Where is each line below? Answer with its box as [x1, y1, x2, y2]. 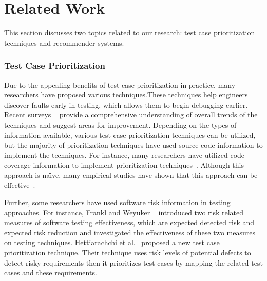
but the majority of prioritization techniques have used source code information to [4, 139, 263, 150]
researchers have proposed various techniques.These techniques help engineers [4, 89, 248, 100]
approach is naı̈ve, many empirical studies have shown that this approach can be [4, 169, 258, 180]
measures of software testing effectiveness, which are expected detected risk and [4, 217, 255, 228]
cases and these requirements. [4, 267, 97, 278]
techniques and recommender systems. [4, 37, 124, 48]
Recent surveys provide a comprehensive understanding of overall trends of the [4, 109, 258, 120]
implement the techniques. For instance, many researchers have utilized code [4, 149, 245, 160]
